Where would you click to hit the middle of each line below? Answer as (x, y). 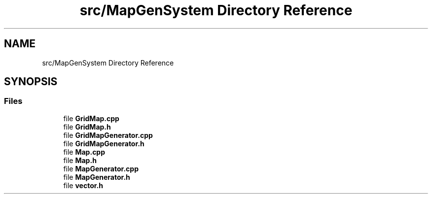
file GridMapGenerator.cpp (108, 135)
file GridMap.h (87, 127)
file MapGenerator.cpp (101, 168)
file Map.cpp (84, 152)
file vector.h (83, 185)
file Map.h (80, 160)
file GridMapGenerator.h (104, 143)
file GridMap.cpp (91, 118)
